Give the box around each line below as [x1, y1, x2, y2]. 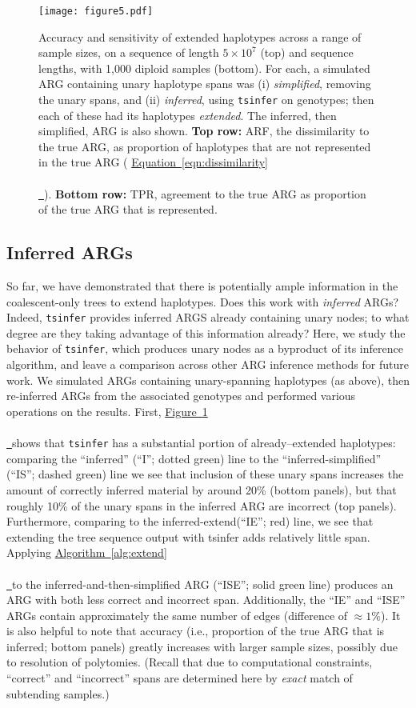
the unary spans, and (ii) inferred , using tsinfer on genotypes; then [38, 91, 374, 108]
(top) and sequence [260, 44, 354, 61]
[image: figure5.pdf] [38, 6, 154, 17]
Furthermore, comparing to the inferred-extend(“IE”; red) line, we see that [6, 513, 374, 530]
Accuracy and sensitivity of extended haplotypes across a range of [38, 28, 362, 45]
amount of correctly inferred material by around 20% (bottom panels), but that [6, 481, 397, 498]
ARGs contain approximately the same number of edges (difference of [6, 606, 348, 623]
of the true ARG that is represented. [38, 201, 218, 218]
